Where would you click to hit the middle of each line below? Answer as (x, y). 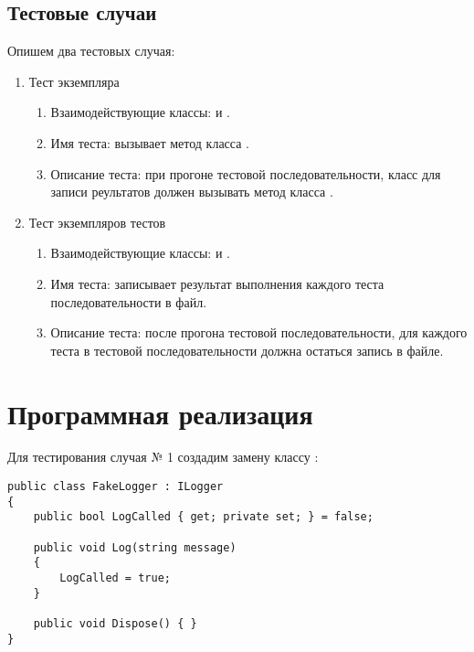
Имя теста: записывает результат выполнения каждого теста (217, 283)
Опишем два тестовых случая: (91, 51)
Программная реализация (160, 413)
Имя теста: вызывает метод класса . (150, 142)
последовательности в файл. (129, 301)
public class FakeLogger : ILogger (116, 487)
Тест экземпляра (74, 81)
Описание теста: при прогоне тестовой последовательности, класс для (246, 173)
